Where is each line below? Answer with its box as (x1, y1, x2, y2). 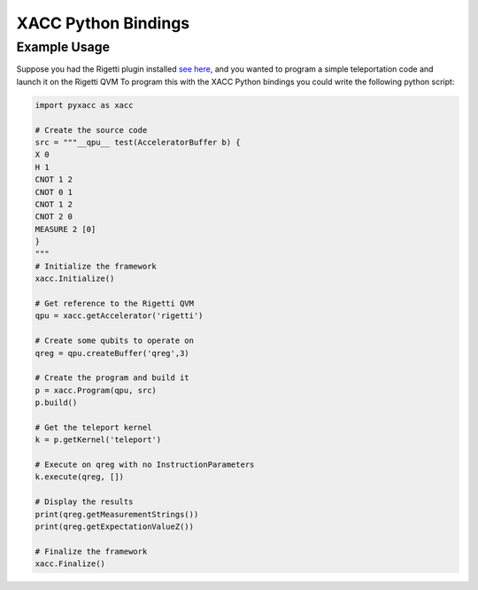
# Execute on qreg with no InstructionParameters (35, 460, 255, 470)
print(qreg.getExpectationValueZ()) (35, 522, 195, 532)
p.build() (35, 398, 78, 408)
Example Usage (16, 39, 111, 55)
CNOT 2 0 (35, 212, 73, 221)
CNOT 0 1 (35, 187, 73, 197)
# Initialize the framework (35, 261, 157, 271)
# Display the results (35, 497, 134, 507)
